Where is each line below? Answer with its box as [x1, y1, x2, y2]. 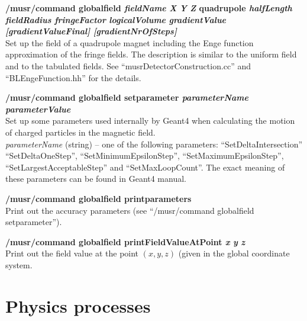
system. [5, 258, 33, 271]
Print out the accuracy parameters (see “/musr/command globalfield [5, 204, 254, 216]
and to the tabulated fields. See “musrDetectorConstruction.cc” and [5, 59, 251, 72]
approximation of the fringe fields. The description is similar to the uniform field [5, 48, 297, 60]
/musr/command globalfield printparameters [5, 192, 192, 204]
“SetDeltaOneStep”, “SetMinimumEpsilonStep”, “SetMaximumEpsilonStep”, [5, 149, 284, 162]
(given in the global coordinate [178, 247, 290, 259]
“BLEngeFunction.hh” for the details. [5, 71, 141, 84]
